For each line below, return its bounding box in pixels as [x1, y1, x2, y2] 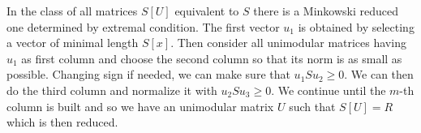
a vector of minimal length [6, 34, 139, 51]
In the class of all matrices [6, 2, 138, 19]
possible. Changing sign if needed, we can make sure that [6, 66, 290, 83]
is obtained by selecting [298, 18, 415, 35]
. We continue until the [271, 81, 386, 98]
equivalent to [174, 2, 239, 19]
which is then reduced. [6, 114, 118, 131]
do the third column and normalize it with [6, 81, 217, 98]
